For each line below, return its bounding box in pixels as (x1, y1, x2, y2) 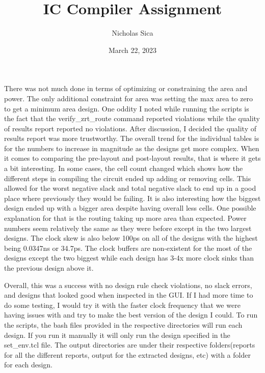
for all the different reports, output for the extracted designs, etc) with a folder (4, 349, 251, 360)
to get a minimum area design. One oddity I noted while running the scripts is (4, 103, 249, 113)
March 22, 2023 (108, 44, 157, 55)
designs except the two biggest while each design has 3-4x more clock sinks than (4, 252, 254, 263)
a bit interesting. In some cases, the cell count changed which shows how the (4, 163, 243, 174)
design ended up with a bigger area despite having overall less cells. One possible (4, 203, 256, 213)
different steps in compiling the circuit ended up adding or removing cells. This (4, 173, 251, 183)
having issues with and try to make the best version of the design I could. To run (4, 309, 258, 320)
